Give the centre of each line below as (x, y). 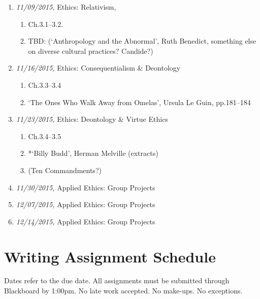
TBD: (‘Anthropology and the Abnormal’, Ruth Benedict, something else (142, 41)
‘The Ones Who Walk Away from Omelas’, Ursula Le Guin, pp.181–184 (139, 102)
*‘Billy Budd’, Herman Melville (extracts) (93, 153)
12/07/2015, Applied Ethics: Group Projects (86, 204)
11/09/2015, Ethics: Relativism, (66, 7)
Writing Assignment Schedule (110, 256)
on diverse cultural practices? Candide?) (91, 51)
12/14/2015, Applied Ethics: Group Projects (86, 221)
